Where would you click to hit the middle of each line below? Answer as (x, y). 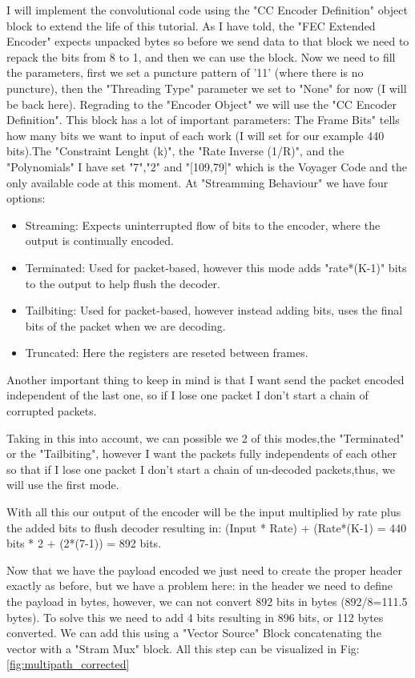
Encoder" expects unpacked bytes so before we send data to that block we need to (208, 41)
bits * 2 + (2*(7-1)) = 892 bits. (84, 543)
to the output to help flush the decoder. (123, 283)
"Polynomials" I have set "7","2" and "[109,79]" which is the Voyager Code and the (207, 166)
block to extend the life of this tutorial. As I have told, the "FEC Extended (191, 25)
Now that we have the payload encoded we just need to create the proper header (205, 570)
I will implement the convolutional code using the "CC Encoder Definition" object (207, 10)
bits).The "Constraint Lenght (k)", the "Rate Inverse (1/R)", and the (175, 151)
